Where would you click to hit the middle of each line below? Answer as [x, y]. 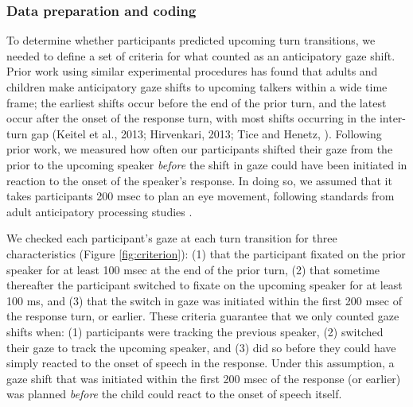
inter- [393, 118]
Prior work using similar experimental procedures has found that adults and [192, 71]
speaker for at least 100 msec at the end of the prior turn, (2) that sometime [193, 269]
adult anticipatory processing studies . [99, 211]
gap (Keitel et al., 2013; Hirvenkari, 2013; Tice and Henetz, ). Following [206, 133]
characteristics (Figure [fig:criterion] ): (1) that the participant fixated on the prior [206, 253]
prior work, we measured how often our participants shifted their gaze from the [200, 149]
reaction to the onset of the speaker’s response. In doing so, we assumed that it [199, 180]
